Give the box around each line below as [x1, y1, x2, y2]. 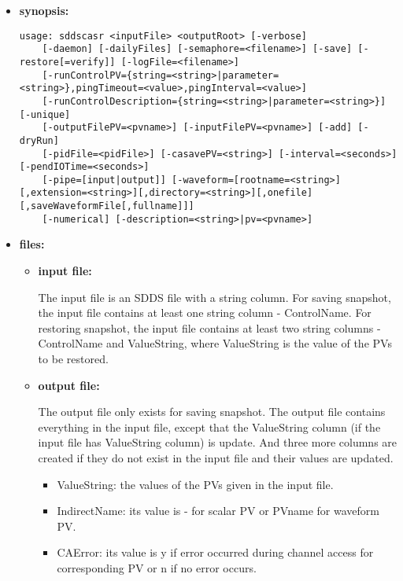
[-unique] [19, 108, 71, 120]
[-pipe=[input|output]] [42, 174, 166, 186]
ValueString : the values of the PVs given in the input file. [57, 476, 334, 492]
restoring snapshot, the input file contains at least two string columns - [38, 319, 381, 336]
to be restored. [38, 351, 109, 366]
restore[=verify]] [19, 56, 116, 68]
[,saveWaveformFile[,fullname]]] [19, 200, 194, 212]
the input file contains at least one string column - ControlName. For [38, 304, 372, 321]
